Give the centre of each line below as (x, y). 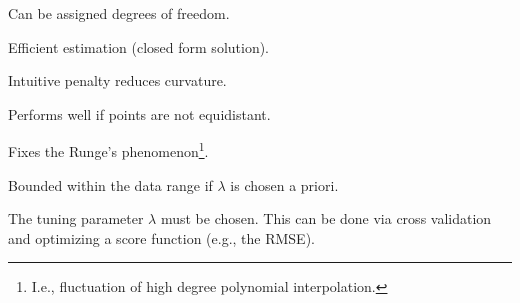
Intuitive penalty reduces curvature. (117, 80)
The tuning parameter (76, 218)
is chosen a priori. (284, 184)
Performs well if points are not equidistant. (139, 113)
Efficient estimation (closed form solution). (139, 46)
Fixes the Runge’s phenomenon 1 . (108, 150)
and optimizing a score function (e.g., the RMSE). (161, 237)
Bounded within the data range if (110, 184)
